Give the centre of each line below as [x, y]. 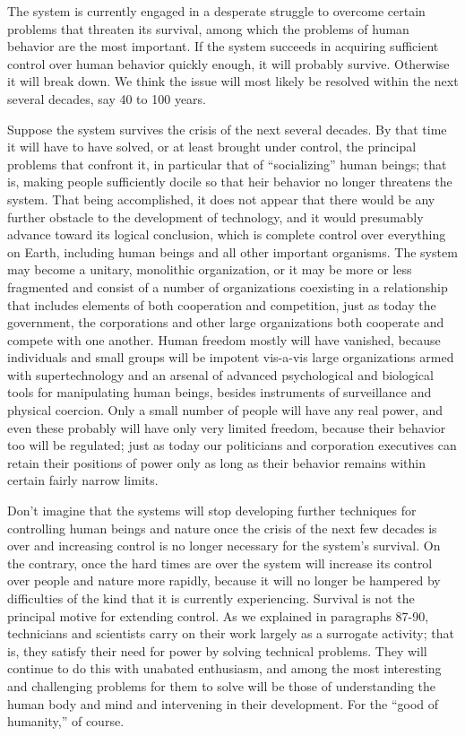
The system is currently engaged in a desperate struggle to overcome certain [216, 11]
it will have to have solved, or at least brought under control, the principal [212, 147]
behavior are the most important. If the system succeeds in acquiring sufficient [223, 46]
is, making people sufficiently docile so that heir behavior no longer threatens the [230, 182]
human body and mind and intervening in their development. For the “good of [223, 703]
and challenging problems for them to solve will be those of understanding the [222, 685]
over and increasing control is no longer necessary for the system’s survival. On [224, 546]
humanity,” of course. [66, 721]
